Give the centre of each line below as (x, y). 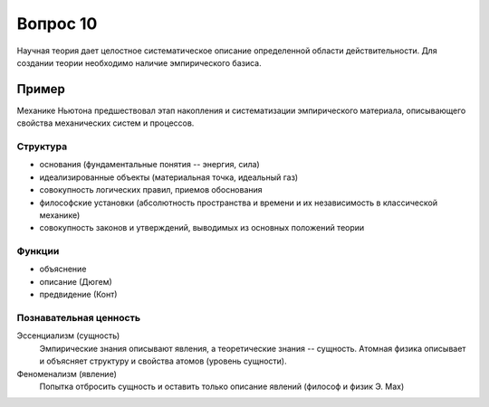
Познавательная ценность (78, 318)
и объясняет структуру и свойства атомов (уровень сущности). (163, 361)
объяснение (63, 269)
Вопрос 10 (57, 24)
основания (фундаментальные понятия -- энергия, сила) (149, 165)
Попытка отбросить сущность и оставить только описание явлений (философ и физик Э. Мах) (222, 386)
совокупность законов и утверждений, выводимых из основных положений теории (202, 228)
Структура (42, 147)
